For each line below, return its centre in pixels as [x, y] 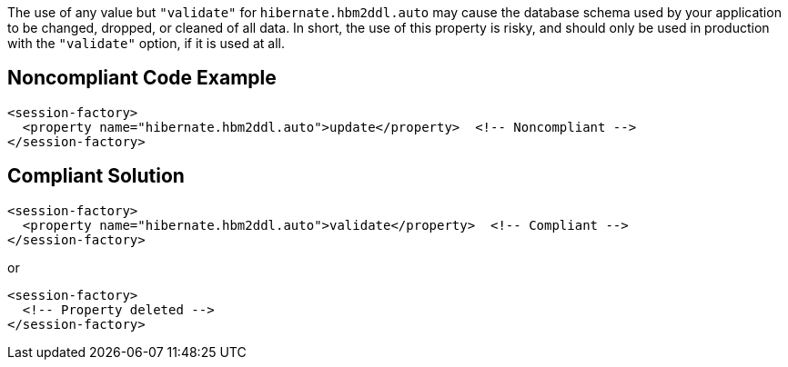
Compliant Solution [96, 176]
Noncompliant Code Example [142, 78]
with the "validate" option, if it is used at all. [146, 43]
